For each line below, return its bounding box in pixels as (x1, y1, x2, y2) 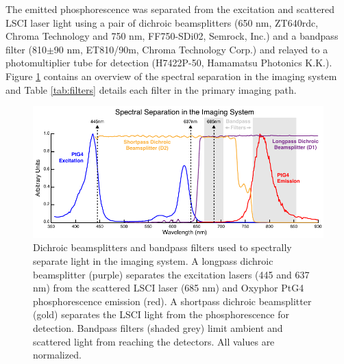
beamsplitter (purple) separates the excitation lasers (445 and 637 (33, 267, 310, 281)
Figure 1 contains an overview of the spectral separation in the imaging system (5, 68, 337, 83)
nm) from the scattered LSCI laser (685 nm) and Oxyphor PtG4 (33, 281, 304, 295)
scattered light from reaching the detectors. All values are (33, 334, 275, 348)
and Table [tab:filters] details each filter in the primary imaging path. (5, 82, 297, 96)
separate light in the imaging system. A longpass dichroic (33, 254, 273, 268)
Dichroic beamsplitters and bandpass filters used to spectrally (33, 240, 292, 255)
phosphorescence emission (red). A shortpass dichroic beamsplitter (33, 294, 312, 308)
